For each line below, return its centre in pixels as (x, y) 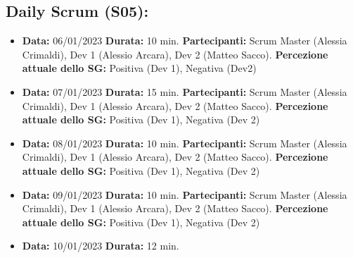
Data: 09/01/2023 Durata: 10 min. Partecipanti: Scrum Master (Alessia (185, 194)
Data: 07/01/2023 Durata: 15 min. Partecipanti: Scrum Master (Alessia (185, 91)
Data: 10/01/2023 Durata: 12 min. (101, 246)
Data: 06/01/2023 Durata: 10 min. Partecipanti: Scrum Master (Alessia (185, 41)
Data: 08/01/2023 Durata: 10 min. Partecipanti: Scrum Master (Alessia (185, 143)
